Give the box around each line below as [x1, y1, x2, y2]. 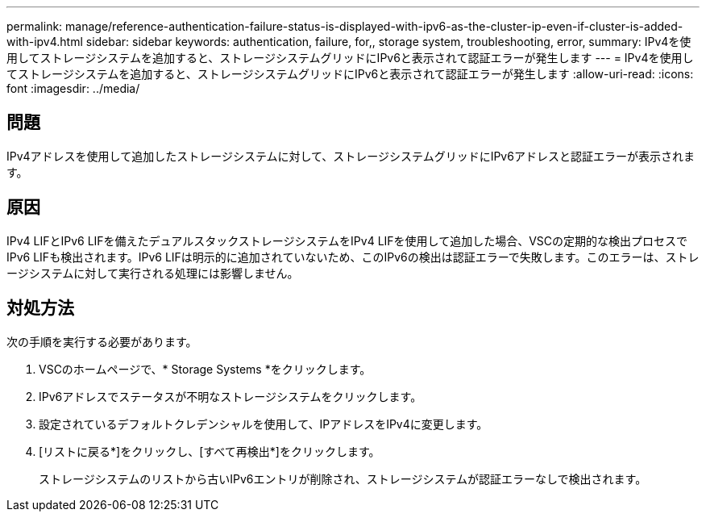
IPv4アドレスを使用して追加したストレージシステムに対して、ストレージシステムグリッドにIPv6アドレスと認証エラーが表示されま [6, 148, 695, 163]
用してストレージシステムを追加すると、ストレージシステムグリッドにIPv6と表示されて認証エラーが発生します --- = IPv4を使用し [6, 51, 694, 65]
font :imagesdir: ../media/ [6, 81, 140, 95]
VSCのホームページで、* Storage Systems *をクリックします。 [39, 361, 372, 376]
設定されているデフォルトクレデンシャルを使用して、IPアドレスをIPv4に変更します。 [39, 416, 488, 431]
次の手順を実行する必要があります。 [6, 334, 197, 349]
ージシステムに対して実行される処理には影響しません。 [6, 265, 299, 280]
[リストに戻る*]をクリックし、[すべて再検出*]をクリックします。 [39, 444, 380, 458]
